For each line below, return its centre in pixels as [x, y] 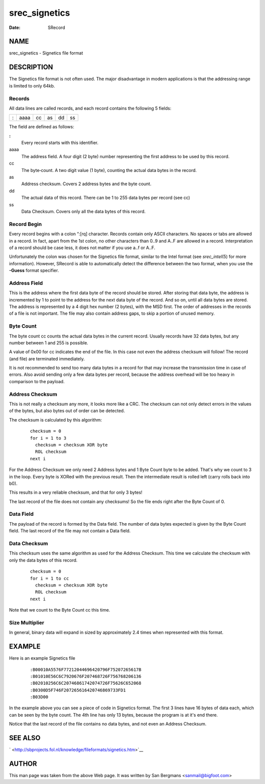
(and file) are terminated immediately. [47, 359]
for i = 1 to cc [50, 578]
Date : [15, 28]
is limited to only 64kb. [32, 85]
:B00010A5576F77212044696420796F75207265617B [86, 670]
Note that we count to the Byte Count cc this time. [60, 610]
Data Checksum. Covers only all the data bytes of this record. [83, 211]
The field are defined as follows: [42, 127]
